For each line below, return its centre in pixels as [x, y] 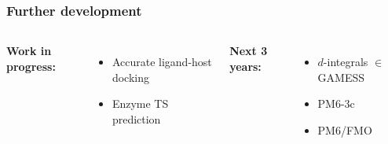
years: [245, 66]
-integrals [346, 62]
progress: [31, 66]
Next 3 [249, 51]
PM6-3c [336, 103]
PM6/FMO [345, 130]
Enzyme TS [140, 103]
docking [130, 77]
